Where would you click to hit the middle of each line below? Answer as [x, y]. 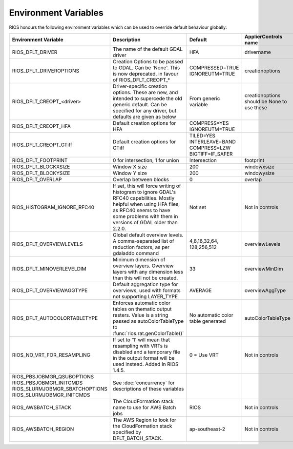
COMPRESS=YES [209, 123]
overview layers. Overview [143, 266]
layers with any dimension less [148, 272]
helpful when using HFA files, [146, 204]
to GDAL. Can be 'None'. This [146, 67]
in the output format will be [144, 358]
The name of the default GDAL [148, 49]
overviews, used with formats [146, 290]
